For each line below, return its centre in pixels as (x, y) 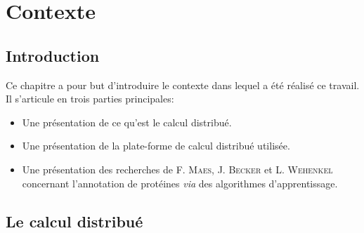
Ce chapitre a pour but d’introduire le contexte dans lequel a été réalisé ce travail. (183, 85)
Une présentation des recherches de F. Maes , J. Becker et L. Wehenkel (177, 169)
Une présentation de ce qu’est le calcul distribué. (127, 122)
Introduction (53, 55)
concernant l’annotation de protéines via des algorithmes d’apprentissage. (180, 183)
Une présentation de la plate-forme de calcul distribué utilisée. (156, 146)
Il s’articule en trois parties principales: (90, 99)
